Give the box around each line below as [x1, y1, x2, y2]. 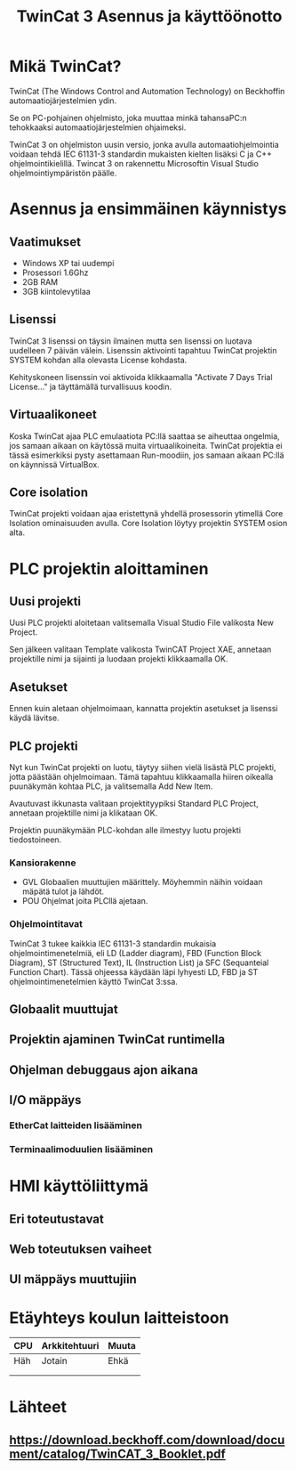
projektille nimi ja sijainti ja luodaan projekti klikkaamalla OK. [9, 654, 228, 664]
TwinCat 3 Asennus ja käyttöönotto [16, 6, 283, 27]
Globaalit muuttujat [9, 1002, 118, 1017]
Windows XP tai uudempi [21, 257, 115, 268]
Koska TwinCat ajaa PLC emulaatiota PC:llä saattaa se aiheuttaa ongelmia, [9, 430, 280, 442]
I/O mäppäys [9, 1092, 82, 1108]
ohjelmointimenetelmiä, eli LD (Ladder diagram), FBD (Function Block [9, 947, 262, 958]
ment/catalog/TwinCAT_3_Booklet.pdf [9, 1446, 227, 1461]
